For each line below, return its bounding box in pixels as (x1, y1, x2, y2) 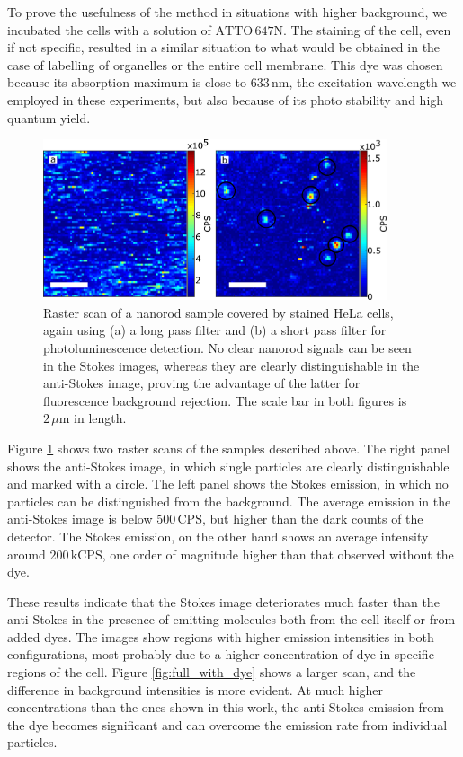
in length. (74, 409, 127, 427)
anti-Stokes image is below (7, 509, 153, 528)
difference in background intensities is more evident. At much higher (7, 680, 384, 699)
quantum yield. (7, 108, 91, 127)
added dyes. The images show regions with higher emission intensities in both (7, 627, 434, 646)
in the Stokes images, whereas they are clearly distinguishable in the (43, 356, 420, 374)
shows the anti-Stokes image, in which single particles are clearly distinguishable (7, 456, 450, 475)
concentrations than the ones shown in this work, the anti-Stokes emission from (7, 698, 444, 717)
